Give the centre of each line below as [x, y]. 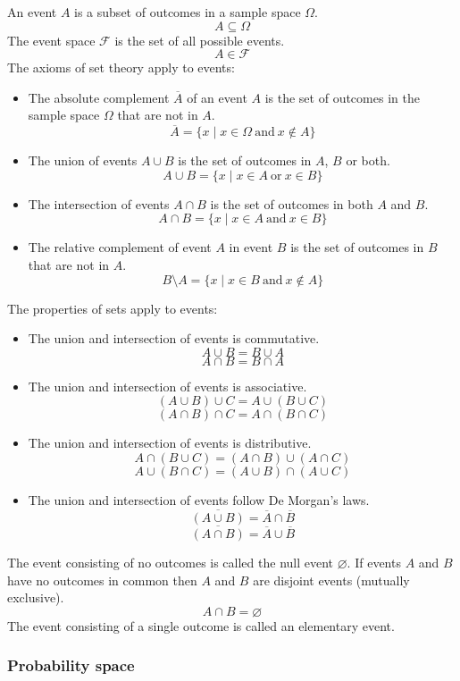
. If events [374, 562]
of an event [217, 97]
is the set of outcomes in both [292, 203]
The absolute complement [99, 97]
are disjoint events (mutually [331, 580]
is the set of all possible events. [200, 40]
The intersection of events [99, 203]
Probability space [71, 665]
